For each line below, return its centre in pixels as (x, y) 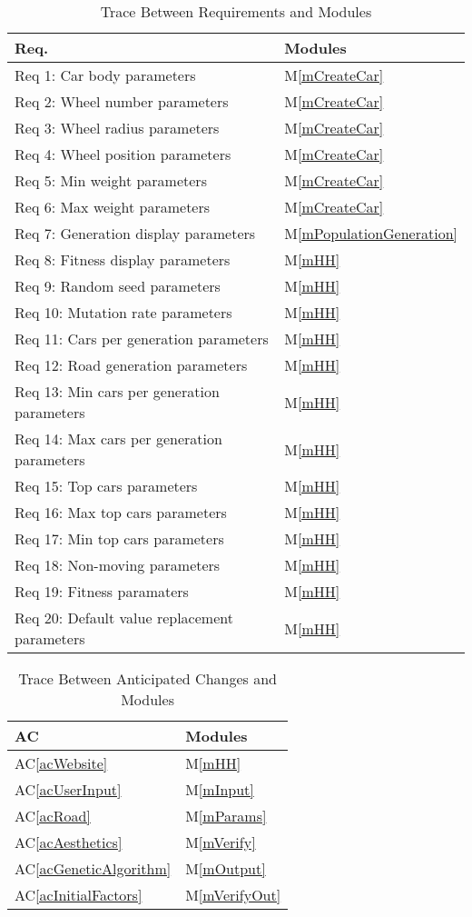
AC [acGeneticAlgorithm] (93, 868)
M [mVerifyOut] (233, 895)
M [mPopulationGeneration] (371, 233)
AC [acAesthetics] (69, 842)
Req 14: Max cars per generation (118, 439)
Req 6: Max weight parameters (113, 207)
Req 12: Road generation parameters (131, 365)
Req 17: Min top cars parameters (119, 538)
